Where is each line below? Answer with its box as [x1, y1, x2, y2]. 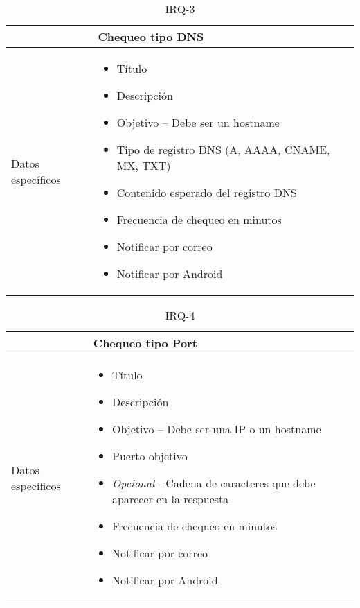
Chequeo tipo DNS [98, 28, 204, 44]
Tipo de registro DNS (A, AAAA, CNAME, [116, 141, 330, 157]
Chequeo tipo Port [93, 335, 197, 351]
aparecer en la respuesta [112, 491, 229, 507]
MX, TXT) [116, 157, 171, 173]
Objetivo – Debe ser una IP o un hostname [112, 421, 321, 437]
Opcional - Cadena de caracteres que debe [112, 475, 316, 491]
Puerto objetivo [112, 448, 188, 464]
